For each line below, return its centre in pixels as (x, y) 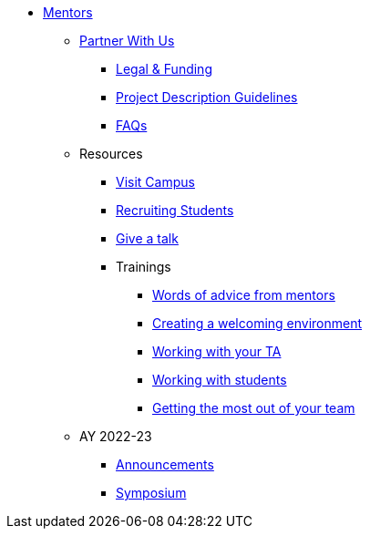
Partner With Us (127, 41)
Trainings (144, 267)
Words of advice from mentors (244, 295)
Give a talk (147, 238)
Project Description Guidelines (207, 97)
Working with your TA (217, 351)
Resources (111, 154)
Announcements (165, 464)
